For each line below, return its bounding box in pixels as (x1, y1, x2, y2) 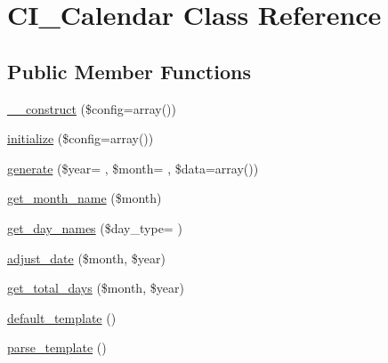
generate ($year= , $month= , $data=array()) (7, 158, 259, 177)
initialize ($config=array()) (7, 129, 154, 148)
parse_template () (7, 338, 107, 357)
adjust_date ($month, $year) (7, 248, 166, 267)
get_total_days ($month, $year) (7, 278, 184, 297)
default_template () (7, 308, 117, 327)
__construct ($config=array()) (7, 99, 177, 117)
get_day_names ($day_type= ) (7, 218, 182, 237)
